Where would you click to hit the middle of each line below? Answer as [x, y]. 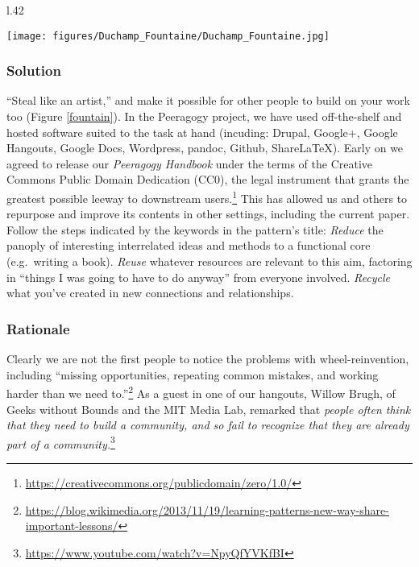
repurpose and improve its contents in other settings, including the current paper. [208, 214]
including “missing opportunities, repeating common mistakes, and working [193, 374]
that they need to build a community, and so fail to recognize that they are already [208, 425]
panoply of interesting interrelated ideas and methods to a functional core [189, 245]
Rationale [38, 328]
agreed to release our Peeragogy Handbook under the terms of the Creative [190, 163]
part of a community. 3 [61, 442]
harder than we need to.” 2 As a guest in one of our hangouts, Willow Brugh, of [201, 392]
